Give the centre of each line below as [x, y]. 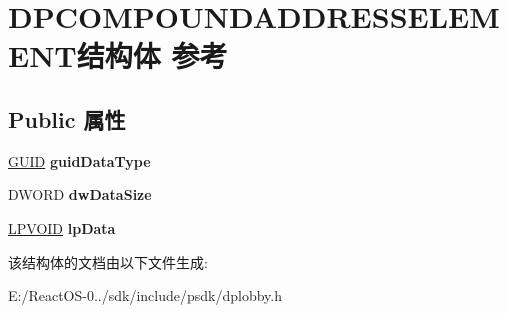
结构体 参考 [152, 55]
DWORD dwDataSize [80, 194]
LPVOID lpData [62, 227]
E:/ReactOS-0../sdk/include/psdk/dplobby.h [145, 295]
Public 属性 [67, 118]
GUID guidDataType [79, 160]
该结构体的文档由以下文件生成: [108, 261]
